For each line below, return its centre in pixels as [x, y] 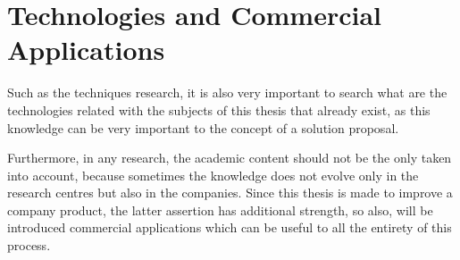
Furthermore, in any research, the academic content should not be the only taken [230, 158]
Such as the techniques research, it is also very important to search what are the [227, 92]
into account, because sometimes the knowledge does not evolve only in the [213, 175]
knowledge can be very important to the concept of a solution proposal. [203, 127]
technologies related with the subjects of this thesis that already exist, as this [219, 109]
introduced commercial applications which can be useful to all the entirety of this [230, 227]
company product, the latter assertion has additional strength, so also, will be [220, 210]
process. [29, 245]
